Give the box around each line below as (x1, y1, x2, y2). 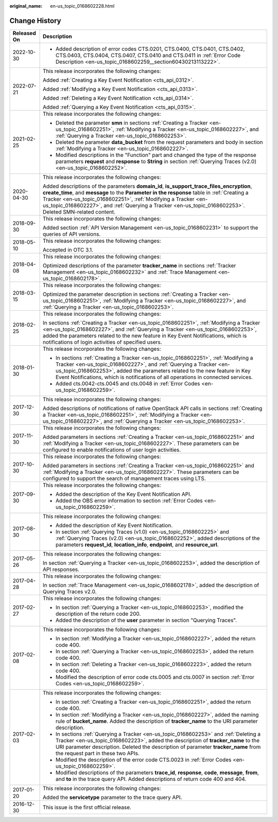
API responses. (43, 566, 80, 573)
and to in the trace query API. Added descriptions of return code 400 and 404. (56, 775, 247, 782)
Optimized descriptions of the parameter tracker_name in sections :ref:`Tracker (43, 262, 236, 269)
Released (12, 29, 36, 37)
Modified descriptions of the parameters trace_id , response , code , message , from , (56, 769, 259, 776)
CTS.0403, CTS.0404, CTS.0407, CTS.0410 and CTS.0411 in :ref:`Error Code (56, 51, 241, 59)
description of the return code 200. (56, 610, 141, 617)
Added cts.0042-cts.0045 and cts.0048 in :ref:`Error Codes (56, 380, 200, 387)
